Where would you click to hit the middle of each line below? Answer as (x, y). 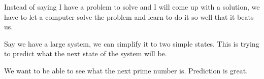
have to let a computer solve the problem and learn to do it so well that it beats (129, 16)
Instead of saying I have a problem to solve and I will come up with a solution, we (132, 7)
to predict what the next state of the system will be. (86, 53)
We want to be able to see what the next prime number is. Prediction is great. (126, 70)
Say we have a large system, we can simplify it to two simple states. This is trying (132, 43)
